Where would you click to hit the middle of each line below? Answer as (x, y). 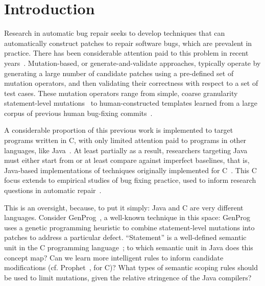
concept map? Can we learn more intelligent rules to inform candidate (114, 257)
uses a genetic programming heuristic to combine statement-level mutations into (129, 227)
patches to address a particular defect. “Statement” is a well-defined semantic (125, 237)
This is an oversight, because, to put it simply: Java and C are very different (124, 207)
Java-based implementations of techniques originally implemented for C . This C (130, 170)
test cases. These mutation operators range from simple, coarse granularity (121, 93)
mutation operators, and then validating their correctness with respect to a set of (131, 83)
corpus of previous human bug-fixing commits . (78, 113)
